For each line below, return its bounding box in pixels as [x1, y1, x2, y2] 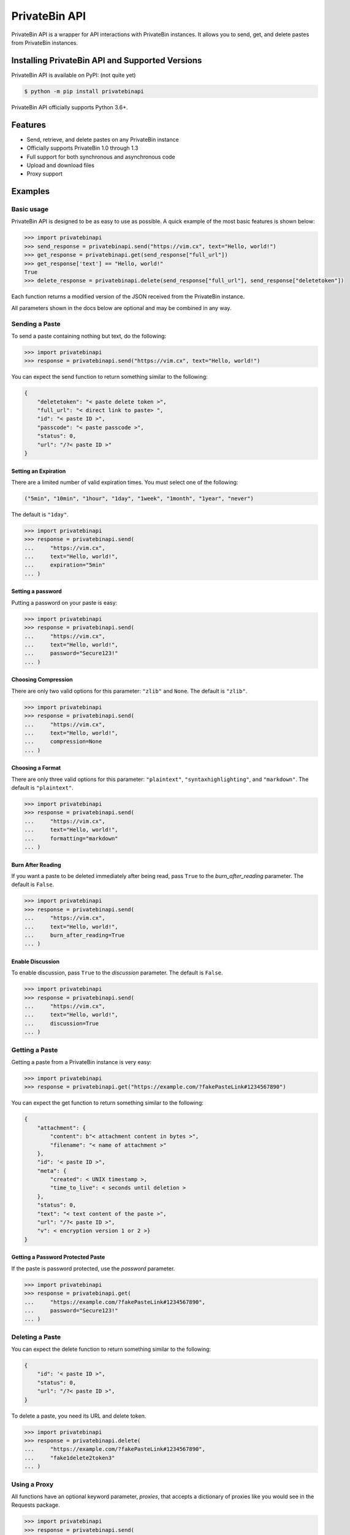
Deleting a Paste [11, 1332, 61, 1341]
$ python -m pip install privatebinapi [24, 88, 144, 95]
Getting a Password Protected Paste [11, 1253, 105, 1261]
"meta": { [37, 1167, 67, 1174]
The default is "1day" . [11, 510, 69, 518]
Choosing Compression [11, 676, 73, 683]
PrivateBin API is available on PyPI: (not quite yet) [11, 71, 136, 79]
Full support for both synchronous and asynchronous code [26, 153, 175, 160]
